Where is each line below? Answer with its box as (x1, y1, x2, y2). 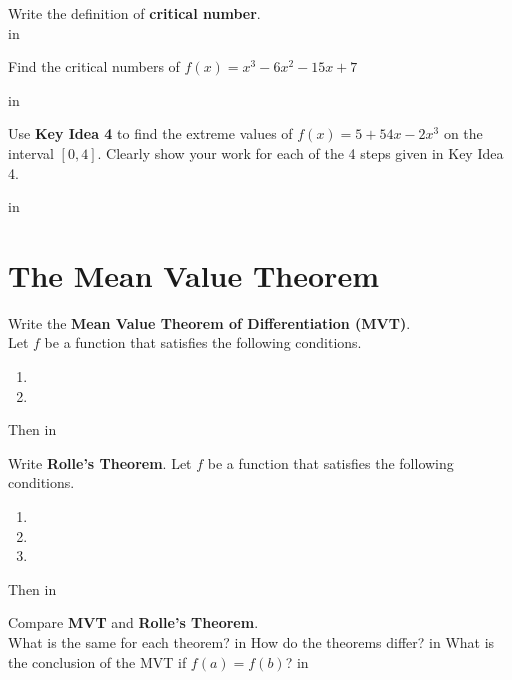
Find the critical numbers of (8, 56, 180, 77)
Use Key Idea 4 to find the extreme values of (8, 123, 293, 144)
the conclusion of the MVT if (8, 651, 187, 672)
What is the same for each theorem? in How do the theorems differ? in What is (8, 632, 495, 652)
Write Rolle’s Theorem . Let (8, 452, 192, 473)
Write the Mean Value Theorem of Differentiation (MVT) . (8, 312, 411, 333)
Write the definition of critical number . (8, 3, 261, 23)
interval (8, 142, 54, 163)
